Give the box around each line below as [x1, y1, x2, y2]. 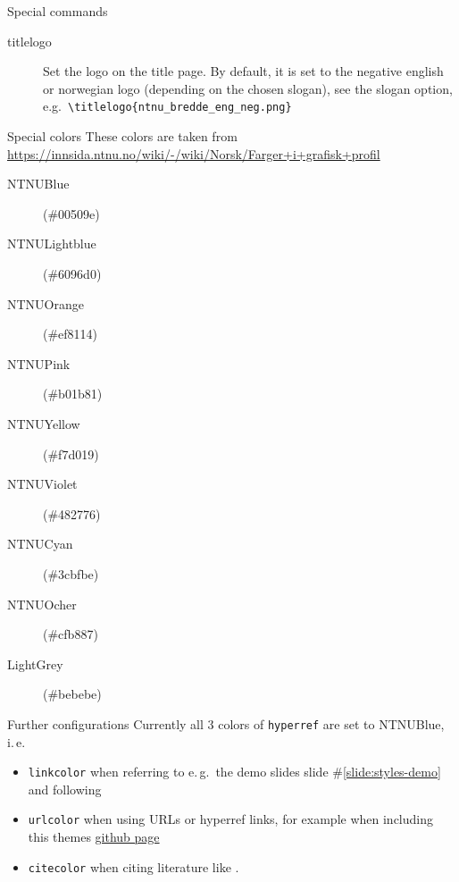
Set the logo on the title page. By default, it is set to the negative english [43, 62, 444, 80]
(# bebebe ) [43, 685, 102, 703]
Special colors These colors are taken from [7, 127, 238, 146]
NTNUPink [7, 354, 71, 373]
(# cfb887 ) [43, 625, 98, 643]
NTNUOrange [7, 294, 84, 313]
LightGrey [7, 654, 63, 673]
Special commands [7, 2, 108, 20]
